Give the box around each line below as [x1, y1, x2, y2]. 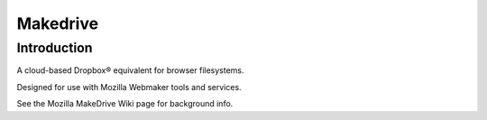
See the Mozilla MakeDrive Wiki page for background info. [16, 98, 234, 109]
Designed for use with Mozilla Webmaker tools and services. [16, 81, 243, 92]
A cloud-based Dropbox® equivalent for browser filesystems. [16, 65, 244, 76]
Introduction [16, 40, 93, 56]
